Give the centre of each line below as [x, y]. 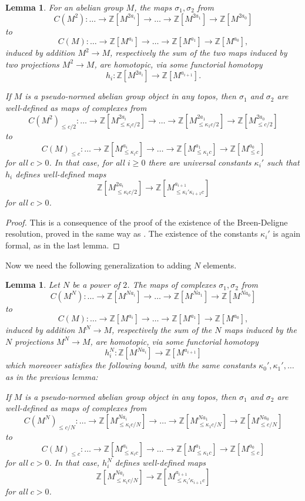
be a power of [96, 285]
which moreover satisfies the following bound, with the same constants [131, 365]
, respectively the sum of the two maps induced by [199, 53]
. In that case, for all [87, 162]
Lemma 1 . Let [33, 285]
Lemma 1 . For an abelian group [64, 7]
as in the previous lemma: [52, 377]
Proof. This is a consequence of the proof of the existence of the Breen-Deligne [147, 222]
